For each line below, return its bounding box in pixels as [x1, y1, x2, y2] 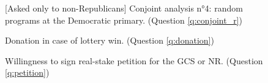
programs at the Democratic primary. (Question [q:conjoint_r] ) [5, 13, 242, 26]
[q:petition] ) [5, 66, 50, 79]
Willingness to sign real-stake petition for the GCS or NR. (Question [5, 54, 263, 67]
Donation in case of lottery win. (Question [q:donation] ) [5, 34, 214, 47]
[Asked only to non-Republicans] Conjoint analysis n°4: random [5, 2, 243, 14]
